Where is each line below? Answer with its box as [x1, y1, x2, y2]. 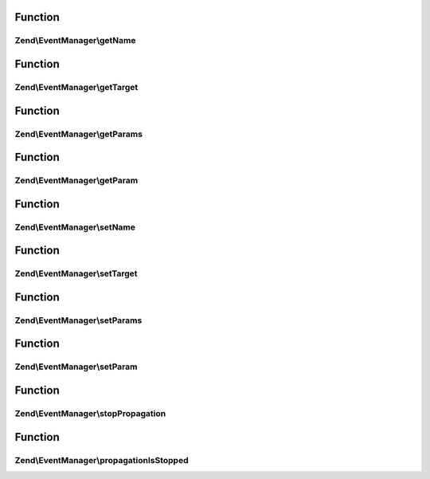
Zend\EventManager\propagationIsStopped [14, 454, 189, 465]
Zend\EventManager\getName [14, 35, 136, 46]
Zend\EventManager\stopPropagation [14, 408, 166, 419]
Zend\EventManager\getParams [14, 128, 143, 139]
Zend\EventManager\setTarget [14, 268, 139, 279]
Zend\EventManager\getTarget [14, 81, 139, 92]
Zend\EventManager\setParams [14, 315, 143, 326]
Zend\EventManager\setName [14, 222, 135, 233]
